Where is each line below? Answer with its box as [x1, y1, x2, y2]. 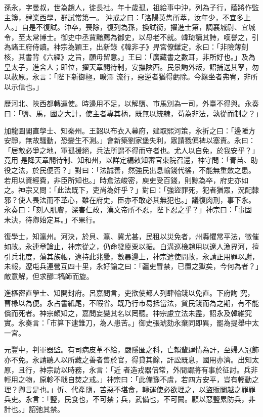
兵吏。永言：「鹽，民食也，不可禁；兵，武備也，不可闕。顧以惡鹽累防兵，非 [4, 394, 255, 404]
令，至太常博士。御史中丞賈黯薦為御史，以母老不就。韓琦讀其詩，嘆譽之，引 [4, 31, 259, 42]
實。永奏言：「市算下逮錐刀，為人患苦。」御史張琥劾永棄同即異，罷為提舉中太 [4, 317, 259, 328]
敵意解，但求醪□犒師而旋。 [4, 270, 94, 281]
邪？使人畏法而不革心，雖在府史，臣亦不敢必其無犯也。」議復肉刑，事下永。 [4, 194, 255, 205]
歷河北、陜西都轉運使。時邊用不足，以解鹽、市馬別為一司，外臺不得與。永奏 [4, 98, 259, 109]
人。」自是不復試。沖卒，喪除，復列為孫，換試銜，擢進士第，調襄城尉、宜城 [4, 22, 255, 32]
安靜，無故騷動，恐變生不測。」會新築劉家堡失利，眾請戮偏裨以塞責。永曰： [4, 135, 255, 146]
